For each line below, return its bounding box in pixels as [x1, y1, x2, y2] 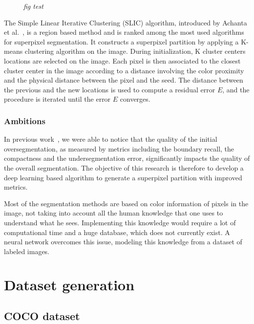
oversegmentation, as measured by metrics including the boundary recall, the [4, 143, 234, 153]
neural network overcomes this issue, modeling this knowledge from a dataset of [4, 237, 242, 247]
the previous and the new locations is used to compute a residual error [4, 84, 215, 94]
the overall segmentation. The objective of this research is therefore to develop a [4, 162, 244, 173]
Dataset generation [4, 275, 135, 295]
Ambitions [4, 114, 45, 127]
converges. [120, 94, 150, 104]
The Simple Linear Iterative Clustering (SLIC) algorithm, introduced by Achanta [4, 17, 247, 27]
